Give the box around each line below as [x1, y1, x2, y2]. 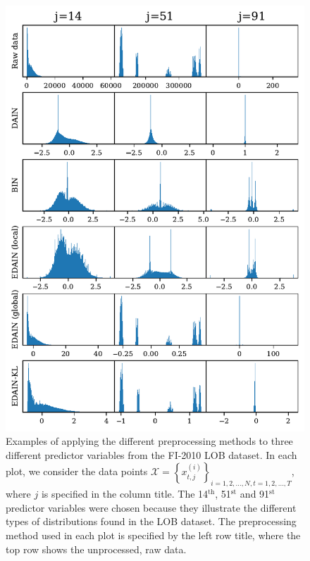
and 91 [240, 486, 270, 501]
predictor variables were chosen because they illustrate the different [6, 500, 297, 515]
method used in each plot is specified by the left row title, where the [6, 528, 301, 543]
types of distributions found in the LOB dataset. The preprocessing [6, 514, 297, 529]
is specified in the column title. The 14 [41, 486, 209, 501]
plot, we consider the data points [6, 464, 148, 479]
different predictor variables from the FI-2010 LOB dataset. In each [6, 447, 297, 462]
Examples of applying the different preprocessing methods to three [6, 434, 293, 448]
